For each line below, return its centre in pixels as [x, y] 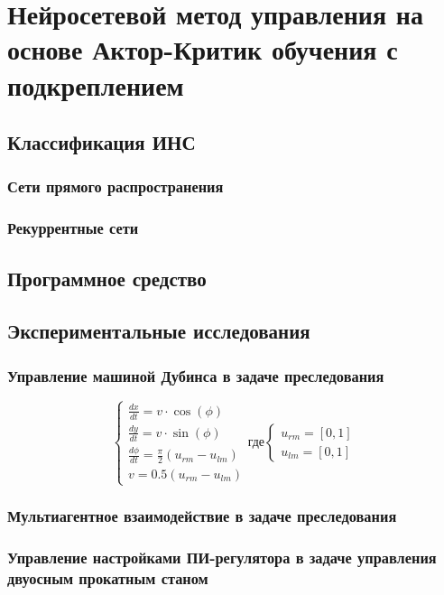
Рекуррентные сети [73, 228]
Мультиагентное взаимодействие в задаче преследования [202, 516]
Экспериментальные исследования [159, 331]
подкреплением [96, 84]
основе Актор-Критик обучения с [203, 49]
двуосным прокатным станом [108, 577]
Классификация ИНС [102, 142]
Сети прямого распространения [116, 186]
